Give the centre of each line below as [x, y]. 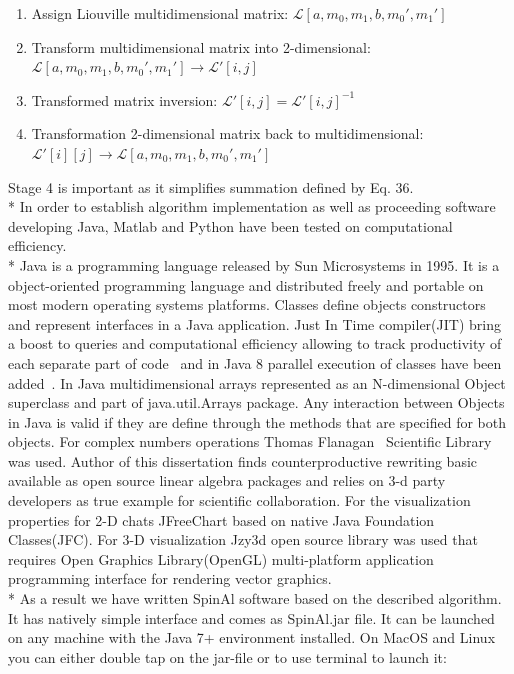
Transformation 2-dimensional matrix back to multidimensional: [227, 133]
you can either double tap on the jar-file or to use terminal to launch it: [227, 656]
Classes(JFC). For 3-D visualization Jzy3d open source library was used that [243, 539]
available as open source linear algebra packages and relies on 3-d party [227, 480]
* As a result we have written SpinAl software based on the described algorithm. [255, 598]
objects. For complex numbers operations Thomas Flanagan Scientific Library [250, 441]
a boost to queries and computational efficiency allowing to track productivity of [255, 343]
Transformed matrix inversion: [124, 99]
